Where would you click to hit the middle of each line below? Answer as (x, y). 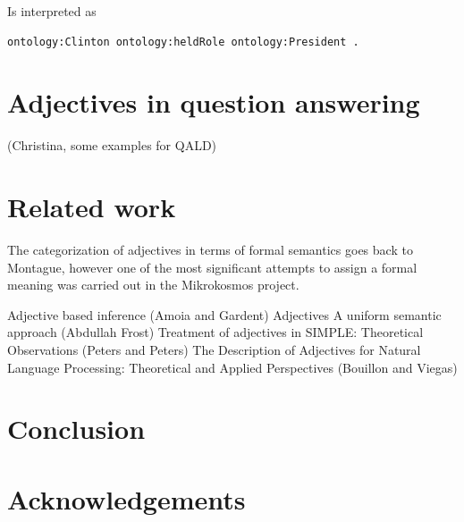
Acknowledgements (127, 498)
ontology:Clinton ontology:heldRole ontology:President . (183, 42)
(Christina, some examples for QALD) (112, 145)
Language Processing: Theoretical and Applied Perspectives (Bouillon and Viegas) (232, 367)
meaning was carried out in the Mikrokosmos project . (153, 285)
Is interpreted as (52, 11)
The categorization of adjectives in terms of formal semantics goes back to (210, 250)
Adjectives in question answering (214, 102)
